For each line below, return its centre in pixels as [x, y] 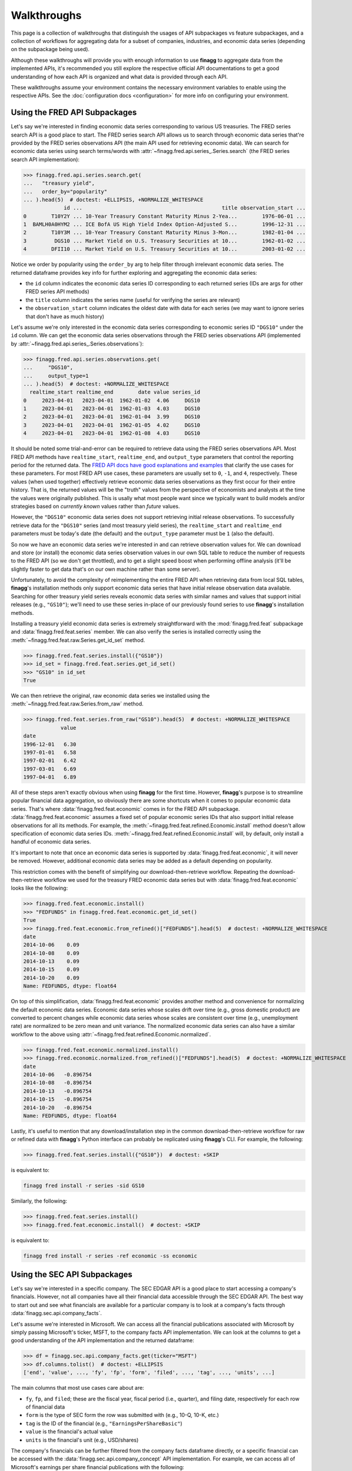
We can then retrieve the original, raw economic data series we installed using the [110, 695]
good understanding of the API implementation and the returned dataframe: [102, 1340]
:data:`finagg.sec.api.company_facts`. [57, 1313]
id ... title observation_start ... [185, 208]
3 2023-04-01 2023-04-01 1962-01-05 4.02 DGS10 [112, 425]
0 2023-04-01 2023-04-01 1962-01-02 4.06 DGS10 [112, 400]
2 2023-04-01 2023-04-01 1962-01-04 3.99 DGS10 [112, 417]
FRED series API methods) [57, 292]
